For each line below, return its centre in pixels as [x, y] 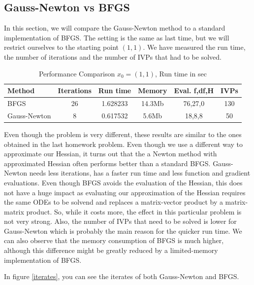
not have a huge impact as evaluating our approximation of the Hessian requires [125, 192]
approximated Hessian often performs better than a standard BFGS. [107, 163]
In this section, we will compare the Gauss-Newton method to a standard [115, 28]
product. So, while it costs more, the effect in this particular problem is [134, 211]
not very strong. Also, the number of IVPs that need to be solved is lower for [120, 221]
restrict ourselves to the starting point [62, 47]
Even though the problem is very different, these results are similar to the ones [123, 134]
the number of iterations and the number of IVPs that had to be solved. [113, 56]
